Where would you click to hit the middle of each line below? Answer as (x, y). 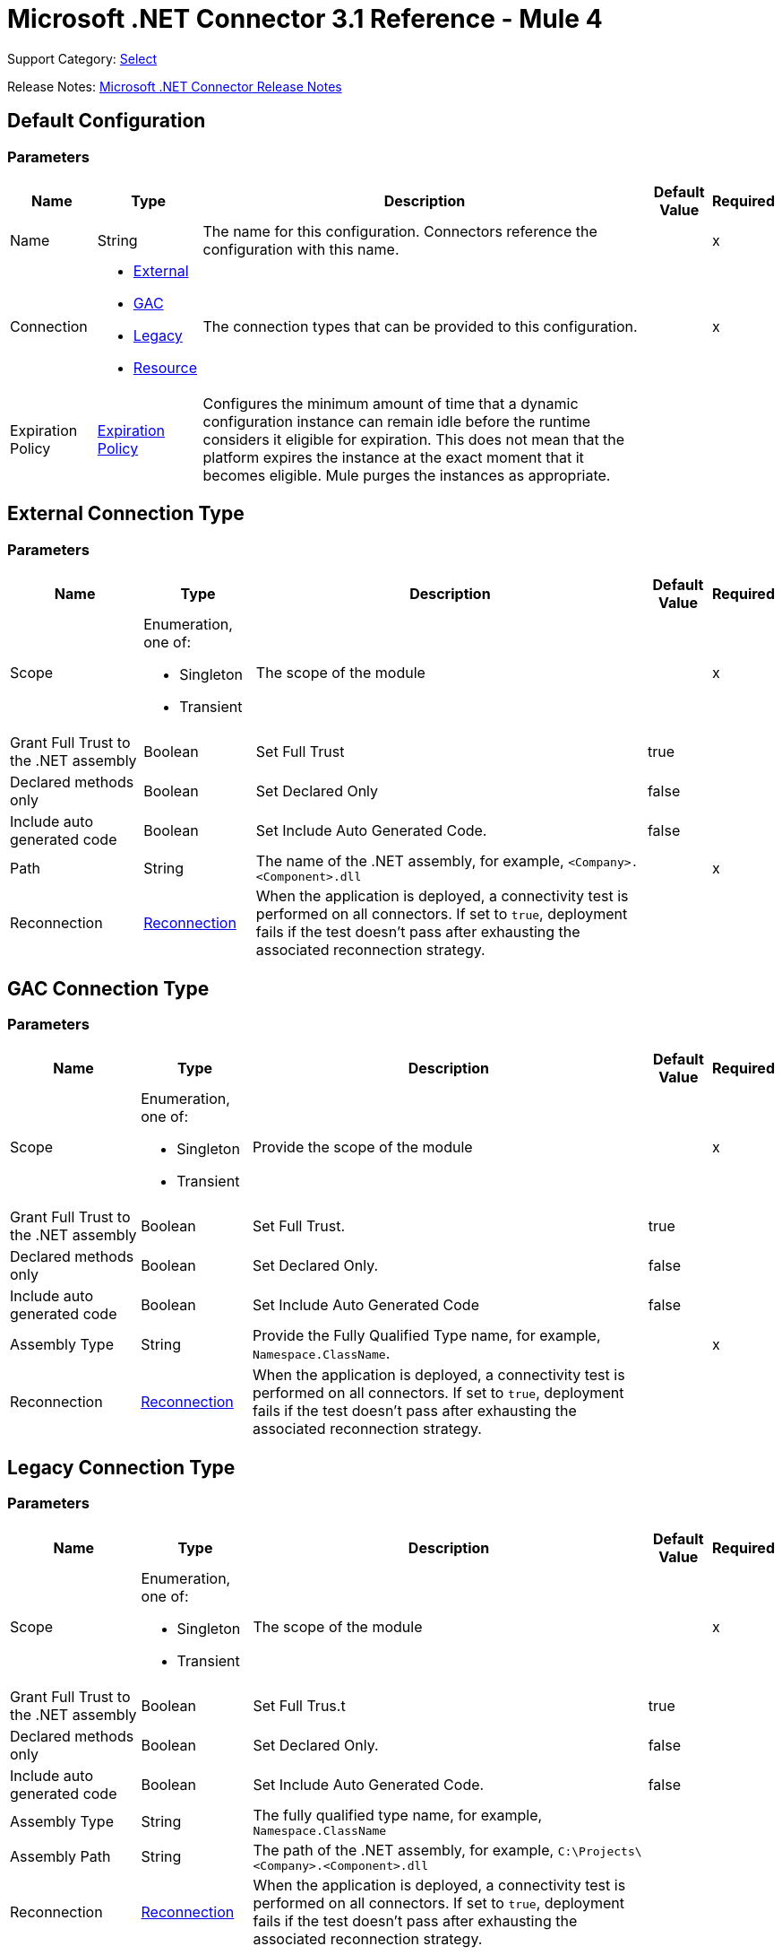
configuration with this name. (301, 249)
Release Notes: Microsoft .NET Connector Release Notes (175, 86)
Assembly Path (60, 1857)
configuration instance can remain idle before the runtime (397, 421)
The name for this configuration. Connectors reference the (400, 231)
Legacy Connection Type (121, 1467)
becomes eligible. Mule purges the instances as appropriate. (407, 475)
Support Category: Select (82, 58)
